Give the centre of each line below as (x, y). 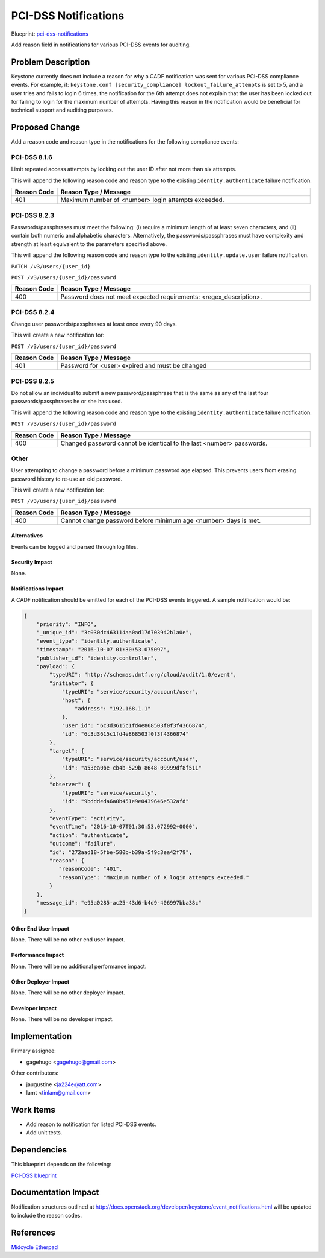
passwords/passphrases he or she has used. (67, 402)
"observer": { (70, 785)
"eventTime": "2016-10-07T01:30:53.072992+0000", (124, 827)
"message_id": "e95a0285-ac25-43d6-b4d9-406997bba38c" (119, 902)
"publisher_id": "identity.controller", (97, 658)
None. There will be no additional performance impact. (79, 966)
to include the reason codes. (47, 1215)
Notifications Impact (37, 589)
